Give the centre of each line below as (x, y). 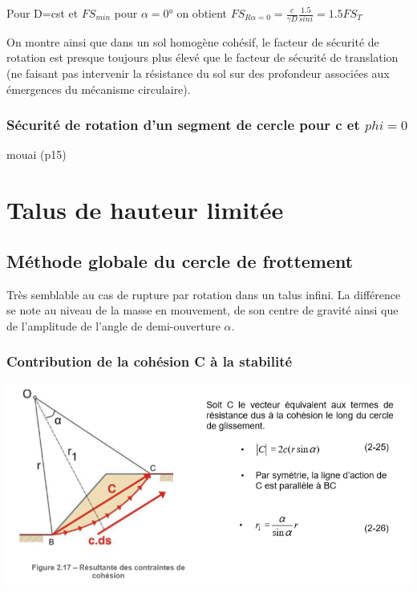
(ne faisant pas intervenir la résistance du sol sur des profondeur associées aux (198, 73)
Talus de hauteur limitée (145, 210)
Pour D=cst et (43, 13)
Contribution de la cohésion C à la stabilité (150, 361)
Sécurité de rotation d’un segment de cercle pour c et (183, 125)
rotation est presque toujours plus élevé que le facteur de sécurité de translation (202, 57)
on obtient (202, 13)
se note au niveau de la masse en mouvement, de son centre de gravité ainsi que (202, 310)
